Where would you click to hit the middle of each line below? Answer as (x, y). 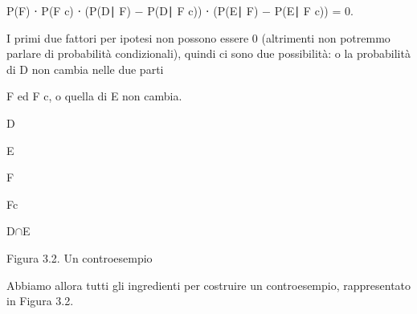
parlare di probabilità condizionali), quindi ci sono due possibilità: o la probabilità (208, 53)
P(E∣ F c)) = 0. (314, 10)
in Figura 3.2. (40, 301)
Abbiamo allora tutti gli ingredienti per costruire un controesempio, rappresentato (209, 285)
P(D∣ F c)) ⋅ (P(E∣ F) (203, 10)
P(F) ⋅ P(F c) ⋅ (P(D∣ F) (69, 10)
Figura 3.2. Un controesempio (80, 257)
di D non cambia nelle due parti (85, 69)
